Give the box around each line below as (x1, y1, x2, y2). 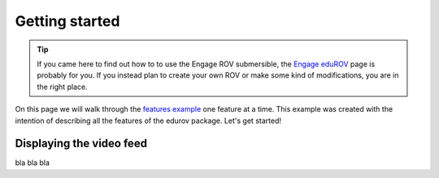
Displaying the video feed (15, 137, 148, 150)
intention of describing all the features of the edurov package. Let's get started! (15, 116, 282, 125)
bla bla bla (15, 158, 50, 167)
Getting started (15, 12, 120, 30)
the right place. (37, 82, 89, 91)
